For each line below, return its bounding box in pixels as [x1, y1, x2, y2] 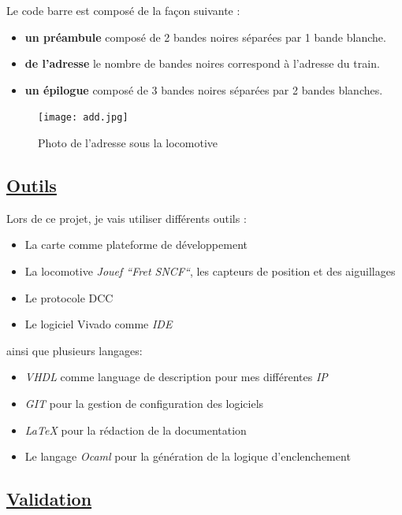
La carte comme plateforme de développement [24, 236, 248, 253]
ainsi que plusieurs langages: [6, 342, 143, 358]
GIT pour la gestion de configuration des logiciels [24, 395, 264, 411]
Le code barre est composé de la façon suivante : [6, 2, 240, 18]
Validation [6, 487, 92, 511]
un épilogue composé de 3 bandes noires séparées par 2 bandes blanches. [24, 81, 383, 98]
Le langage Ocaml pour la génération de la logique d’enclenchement [24, 448, 351, 465]
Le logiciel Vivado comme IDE [24, 316, 173, 332]
